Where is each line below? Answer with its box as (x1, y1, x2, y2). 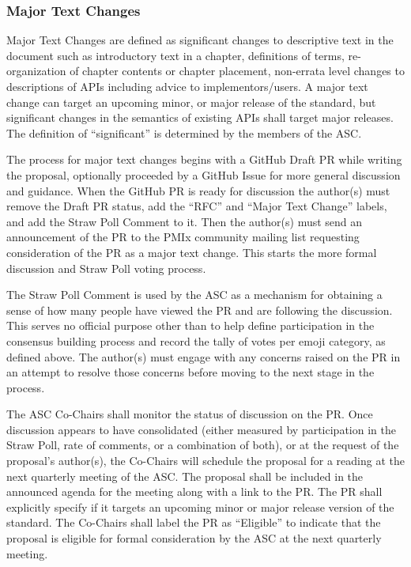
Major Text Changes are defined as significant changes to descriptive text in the (6, 32, 394, 48)
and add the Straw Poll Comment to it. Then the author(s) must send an (6, 213, 363, 229)
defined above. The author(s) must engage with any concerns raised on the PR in (6, 348, 401, 365)
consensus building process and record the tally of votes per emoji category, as (6, 332, 386, 349)
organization (6, 62, 66, 79)
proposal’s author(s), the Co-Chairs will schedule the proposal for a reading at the (6, 452, 405, 469)
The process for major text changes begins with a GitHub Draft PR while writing (6, 151, 402, 168)
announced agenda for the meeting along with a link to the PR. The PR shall (6, 483, 383, 500)
